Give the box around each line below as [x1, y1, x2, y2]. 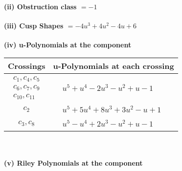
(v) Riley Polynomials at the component [4, 158, 143, 168]
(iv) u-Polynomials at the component [4, 40, 132, 50]
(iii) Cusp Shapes [4, 21, 64, 31]
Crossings [8, 60, 45, 71]
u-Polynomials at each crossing [53, 60, 174, 71]
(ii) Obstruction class [4, 1, 77, 11]
